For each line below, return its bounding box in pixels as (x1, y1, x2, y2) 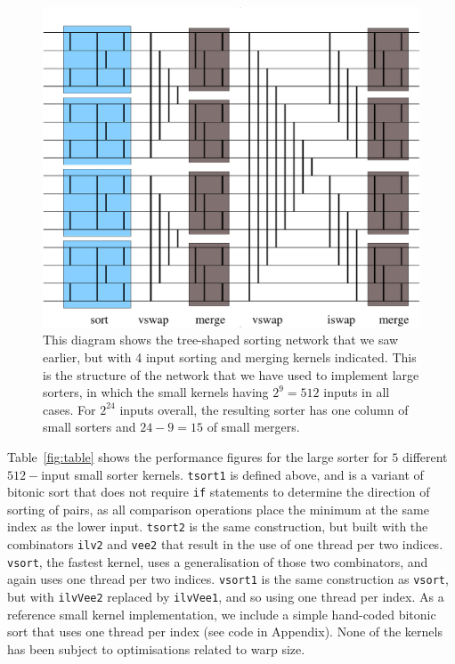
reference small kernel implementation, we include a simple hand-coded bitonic (7, 604, 436, 623)
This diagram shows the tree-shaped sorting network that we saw (43, 330, 399, 349)
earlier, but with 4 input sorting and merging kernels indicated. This (43, 348, 417, 366)
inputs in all (323, 383, 390, 401)
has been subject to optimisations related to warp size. (7, 639, 305, 658)
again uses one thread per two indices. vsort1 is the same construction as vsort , (7, 570, 449, 588)
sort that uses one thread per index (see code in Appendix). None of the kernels (7, 622, 443, 641)
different (402, 447, 448, 466)
